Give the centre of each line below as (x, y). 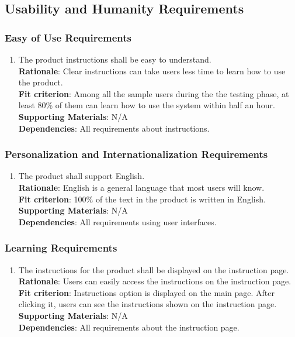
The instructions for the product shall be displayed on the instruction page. (154, 269)
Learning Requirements (61, 248)
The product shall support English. (81, 176)
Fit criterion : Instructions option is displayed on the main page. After (146, 292)
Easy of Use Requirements (68, 37)
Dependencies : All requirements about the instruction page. (129, 327)
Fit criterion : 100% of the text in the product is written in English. (142, 199)
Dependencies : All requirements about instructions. (114, 128)
